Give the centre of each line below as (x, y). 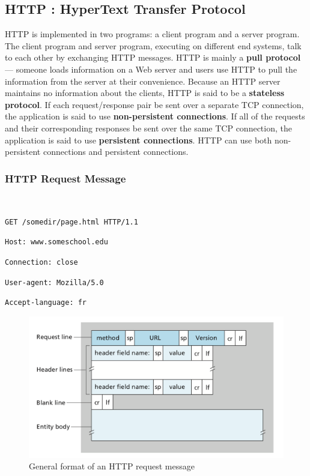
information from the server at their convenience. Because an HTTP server (143, 81)
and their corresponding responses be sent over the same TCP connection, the (148, 128)
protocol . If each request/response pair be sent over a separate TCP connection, (154, 104)
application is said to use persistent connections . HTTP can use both (138, 140)
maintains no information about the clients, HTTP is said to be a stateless (145, 93)
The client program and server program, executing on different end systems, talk (153, 45)
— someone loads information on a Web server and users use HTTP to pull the (151, 69)
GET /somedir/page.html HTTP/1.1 (71, 222)
